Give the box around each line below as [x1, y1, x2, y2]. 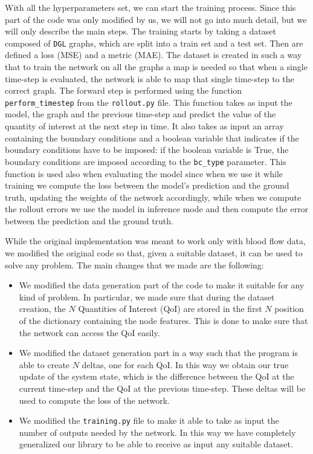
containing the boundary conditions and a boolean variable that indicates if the [5, 131, 299, 144]
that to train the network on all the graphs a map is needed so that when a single [5, 60, 308, 73]
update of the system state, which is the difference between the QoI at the [19, 370, 294, 383]
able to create [19, 358, 70, 371]
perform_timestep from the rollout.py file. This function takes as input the [5, 96, 292, 108]
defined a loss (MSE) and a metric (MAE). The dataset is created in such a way [5, 48, 302, 61]
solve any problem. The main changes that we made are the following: [5, 258, 264, 271]
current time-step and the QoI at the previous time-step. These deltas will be [19, 382, 306, 394]
